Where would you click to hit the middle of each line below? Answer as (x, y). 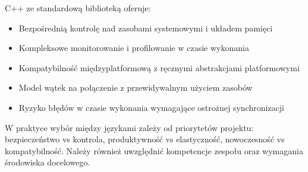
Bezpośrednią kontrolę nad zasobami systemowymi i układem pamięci (146, 28)
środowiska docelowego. (48, 162)
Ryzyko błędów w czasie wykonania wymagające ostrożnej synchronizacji (151, 107)
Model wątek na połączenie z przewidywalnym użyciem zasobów (136, 87)
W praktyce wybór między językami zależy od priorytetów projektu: (129, 127)
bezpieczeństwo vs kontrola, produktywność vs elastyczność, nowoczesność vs (145, 139)
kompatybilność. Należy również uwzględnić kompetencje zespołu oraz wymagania (154, 150)
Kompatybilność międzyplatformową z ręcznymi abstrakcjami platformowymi (159, 67)
